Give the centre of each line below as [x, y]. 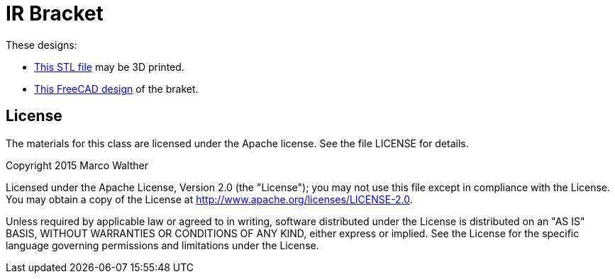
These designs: [41, 45]
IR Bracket [55, 13]
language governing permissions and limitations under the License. [162, 245]
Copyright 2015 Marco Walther [77, 165]
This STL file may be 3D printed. [109, 67]
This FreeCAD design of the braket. [116, 89]
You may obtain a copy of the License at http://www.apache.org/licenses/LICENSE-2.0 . [209, 199]
